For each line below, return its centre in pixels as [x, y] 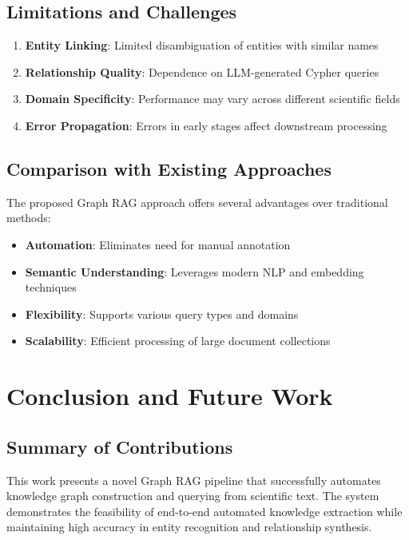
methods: [29, 218]
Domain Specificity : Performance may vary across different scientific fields [212, 99]
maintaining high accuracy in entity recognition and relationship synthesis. [189, 527]
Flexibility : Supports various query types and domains [162, 314]
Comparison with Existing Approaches [169, 168]
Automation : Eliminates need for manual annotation [158, 244]
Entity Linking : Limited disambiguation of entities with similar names [202, 45]
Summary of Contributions [120, 446]
